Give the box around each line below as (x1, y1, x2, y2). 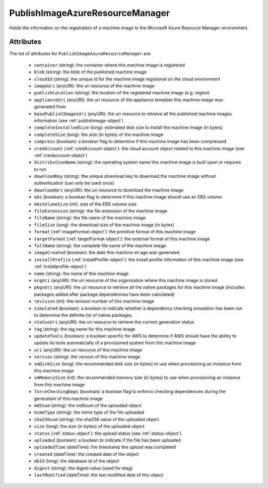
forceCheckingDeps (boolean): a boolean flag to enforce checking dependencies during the (34, 389, 226, 395)
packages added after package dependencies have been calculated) (34, 291, 175, 297)
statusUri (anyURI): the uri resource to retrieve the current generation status (34, 319, 195, 325)
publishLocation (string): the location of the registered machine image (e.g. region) (34, 90, 210, 96)
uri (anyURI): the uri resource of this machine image (34, 347, 142, 352)
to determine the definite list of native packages (34, 312, 132, 318)
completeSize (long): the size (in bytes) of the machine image (34, 132, 164, 138)
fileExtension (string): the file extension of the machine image (34, 208, 168, 214)
